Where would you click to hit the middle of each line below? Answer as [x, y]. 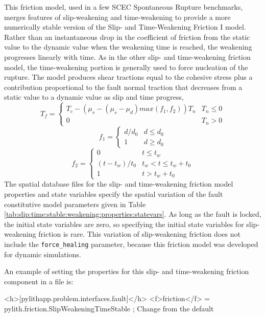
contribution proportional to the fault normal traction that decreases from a [123, 87]
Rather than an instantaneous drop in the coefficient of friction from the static [127, 37]
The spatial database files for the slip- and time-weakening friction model [119, 184]
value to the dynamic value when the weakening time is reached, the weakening [128, 47]
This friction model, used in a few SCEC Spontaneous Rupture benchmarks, [124, 7]
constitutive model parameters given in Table [75, 204]
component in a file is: [39, 281]
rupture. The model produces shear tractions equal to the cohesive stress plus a [128, 77]
